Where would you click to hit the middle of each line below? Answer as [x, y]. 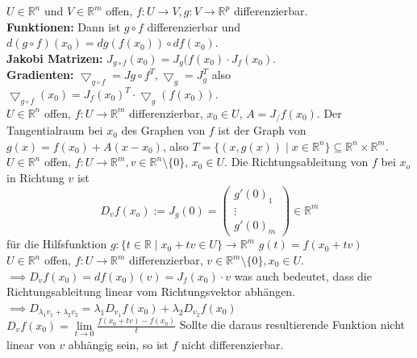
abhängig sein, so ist [118, 344]
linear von [31, 344]
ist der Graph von [262, 130]
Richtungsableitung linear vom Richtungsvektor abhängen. [151, 291]
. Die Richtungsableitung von [296, 162]
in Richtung [35, 178]
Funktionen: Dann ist [64, 26]
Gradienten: [40, 75]
